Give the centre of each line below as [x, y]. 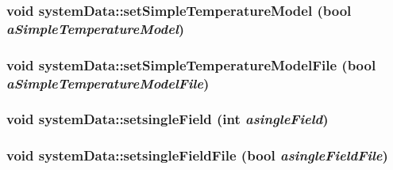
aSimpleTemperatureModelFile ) [108, 83]
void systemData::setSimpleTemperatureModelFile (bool [191, 64]
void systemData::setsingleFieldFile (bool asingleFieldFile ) [197, 155]
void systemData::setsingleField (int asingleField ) [168, 119]
